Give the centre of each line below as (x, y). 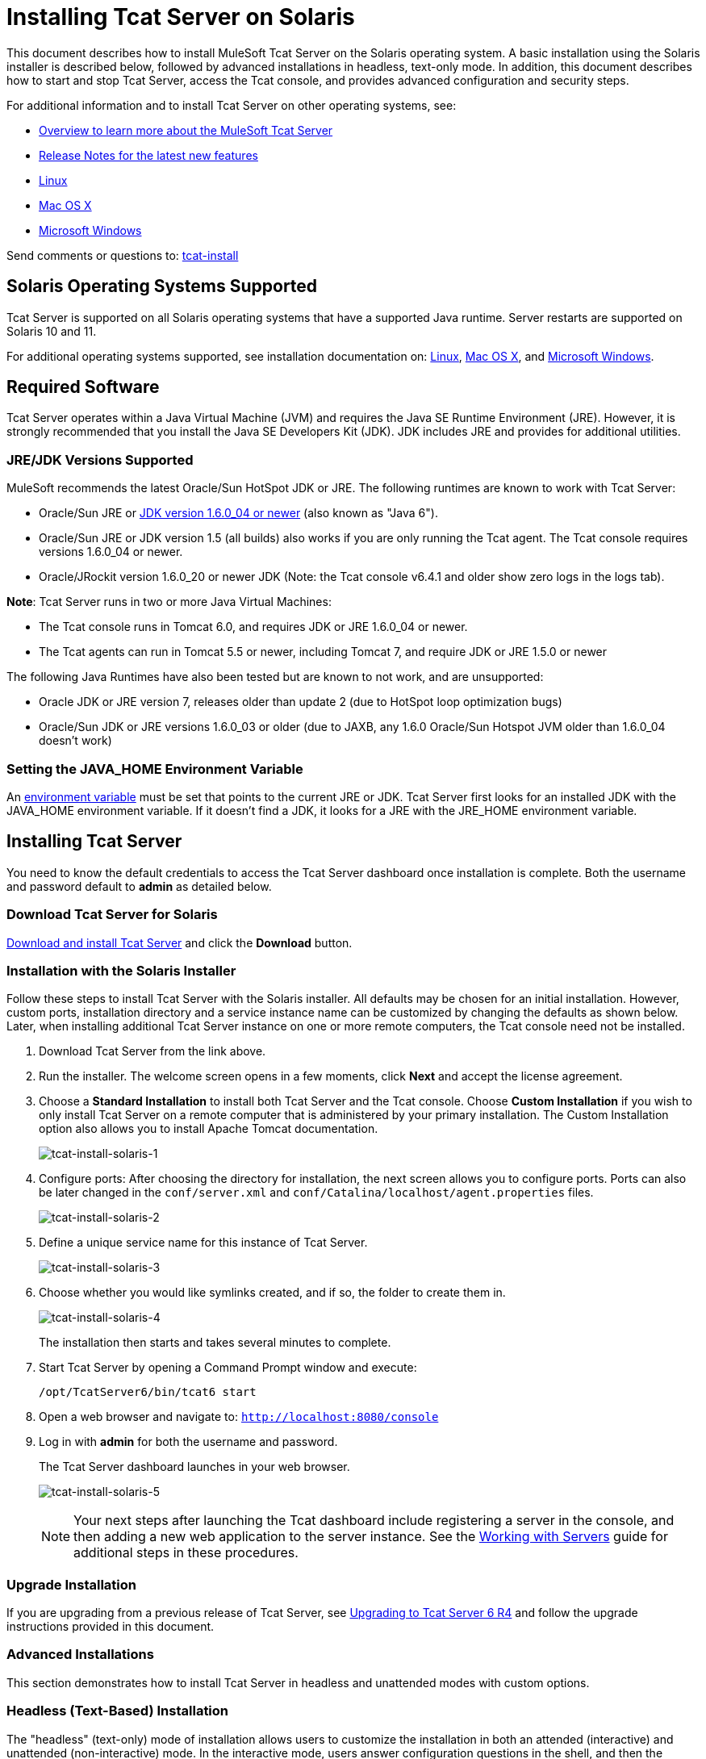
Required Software (83, 387)
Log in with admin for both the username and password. (188, 1442)
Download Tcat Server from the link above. (152, 1051)
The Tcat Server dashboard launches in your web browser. (194, 1467)
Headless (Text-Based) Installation (118, 1711)
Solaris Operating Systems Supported (162, 286)
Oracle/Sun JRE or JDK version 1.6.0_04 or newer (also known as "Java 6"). (238, 513)
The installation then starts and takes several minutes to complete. (215, 1343)
